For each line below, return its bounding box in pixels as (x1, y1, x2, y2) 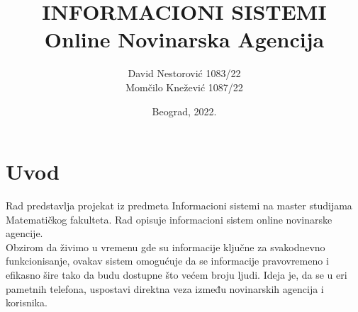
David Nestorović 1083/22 (128, 66, 241, 81)
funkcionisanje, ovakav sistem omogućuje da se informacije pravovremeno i (6, 253, 329, 268)
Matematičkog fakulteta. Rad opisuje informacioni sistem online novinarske (6, 212, 332, 226)
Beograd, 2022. (152, 103, 217, 118)
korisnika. (6, 295, 47, 310)
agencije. (6, 226, 43, 241)
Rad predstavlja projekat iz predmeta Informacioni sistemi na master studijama (6, 198, 352, 213)
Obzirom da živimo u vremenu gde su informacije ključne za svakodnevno (6, 239, 325, 254)
